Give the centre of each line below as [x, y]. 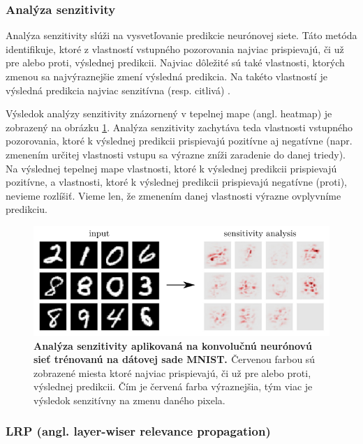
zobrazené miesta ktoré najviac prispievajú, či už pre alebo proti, [172, 372]
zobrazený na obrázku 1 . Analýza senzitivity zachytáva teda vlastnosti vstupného [179, 127]
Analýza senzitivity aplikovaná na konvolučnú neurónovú [173, 345]
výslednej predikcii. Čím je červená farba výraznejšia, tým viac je [173, 386]
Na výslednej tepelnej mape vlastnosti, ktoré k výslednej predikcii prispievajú [171, 168]
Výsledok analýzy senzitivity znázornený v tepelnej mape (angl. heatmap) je [169, 113]
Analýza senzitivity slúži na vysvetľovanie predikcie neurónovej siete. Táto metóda [181, 35]
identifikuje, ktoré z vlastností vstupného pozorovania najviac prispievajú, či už [175, 49]
